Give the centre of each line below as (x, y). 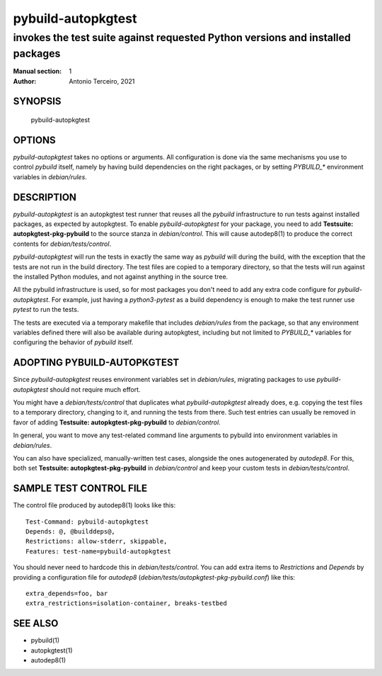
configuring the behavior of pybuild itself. (73, 342)
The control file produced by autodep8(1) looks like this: (94, 505)
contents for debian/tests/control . (62, 244)
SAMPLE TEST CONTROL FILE (80, 489)
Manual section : (37, 72)
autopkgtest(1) (52, 650)
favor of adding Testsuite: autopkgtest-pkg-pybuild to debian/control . (117, 422)
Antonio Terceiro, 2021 (102, 81)
